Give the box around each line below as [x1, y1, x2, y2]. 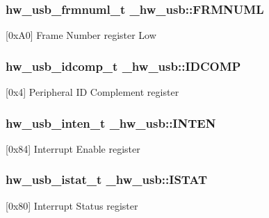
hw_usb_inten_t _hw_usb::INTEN [6, 114, 216, 131]
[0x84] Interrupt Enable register [6, 141, 140, 156]
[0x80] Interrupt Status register [6, 198, 138, 212]
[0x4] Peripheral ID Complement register [6, 85, 179, 99]
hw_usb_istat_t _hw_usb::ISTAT [6, 171, 208, 188]
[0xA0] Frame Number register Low [6, 28, 156, 42]
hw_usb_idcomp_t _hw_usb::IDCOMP [6, 57, 241, 74]
